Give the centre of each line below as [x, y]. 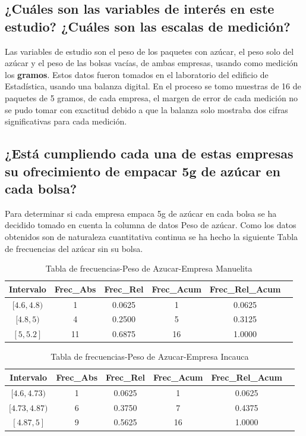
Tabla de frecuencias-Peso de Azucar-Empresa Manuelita [149, 268]
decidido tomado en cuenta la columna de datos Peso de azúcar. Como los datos [151, 225]
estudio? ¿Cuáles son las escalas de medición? [148, 26]
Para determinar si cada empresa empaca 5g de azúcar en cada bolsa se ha [141, 213]
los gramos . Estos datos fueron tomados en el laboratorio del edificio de [137, 74]
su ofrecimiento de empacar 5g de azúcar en [143, 171]
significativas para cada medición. [66, 121]
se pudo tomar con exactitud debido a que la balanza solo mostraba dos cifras [146, 109]
